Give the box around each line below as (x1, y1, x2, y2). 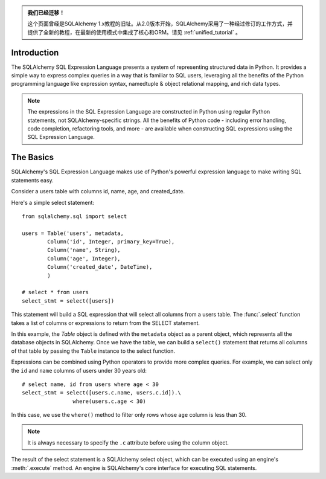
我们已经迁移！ (27, 9, 65, 16)
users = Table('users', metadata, (22, 230, 124, 237)
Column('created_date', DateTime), (47, 263, 153, 271)
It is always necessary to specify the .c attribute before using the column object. (27, 439, 229, 446)
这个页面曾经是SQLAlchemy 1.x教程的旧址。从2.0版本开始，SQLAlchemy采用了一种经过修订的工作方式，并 (27, 20, 293, 27)
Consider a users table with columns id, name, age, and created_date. (11, 188, 185, 195)
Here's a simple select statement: (11, 199, 95, 206)
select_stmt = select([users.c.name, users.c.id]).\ (22, 390, 181, 396)
